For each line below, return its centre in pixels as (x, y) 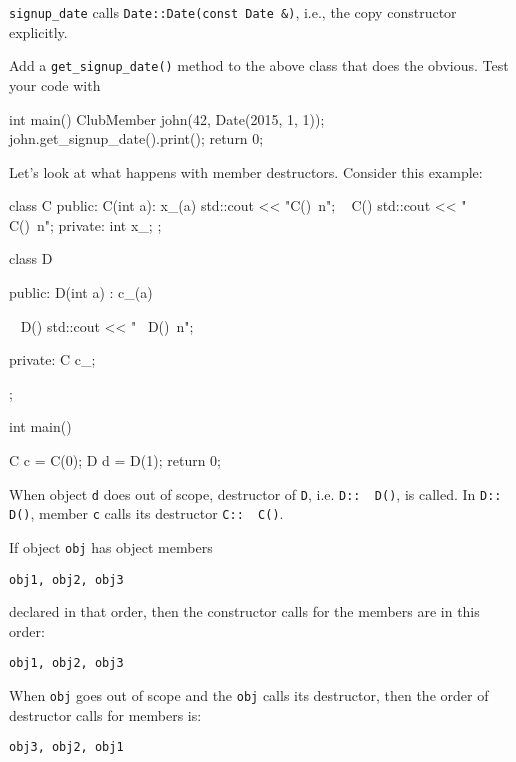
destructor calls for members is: (105, 714)
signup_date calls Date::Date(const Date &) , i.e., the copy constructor (233, 12)
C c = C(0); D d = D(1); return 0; (115, 460)
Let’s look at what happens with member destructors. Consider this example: (246, 171)
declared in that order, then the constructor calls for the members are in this (244, 611)
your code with (55, 84)
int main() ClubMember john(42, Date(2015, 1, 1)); (167, 118)
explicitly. (38, 31)
